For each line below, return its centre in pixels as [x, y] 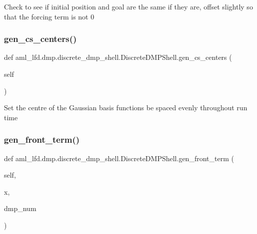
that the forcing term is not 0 [49, 16]
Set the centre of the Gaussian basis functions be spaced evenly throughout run [126, 108]
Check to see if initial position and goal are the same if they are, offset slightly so [128, 6]
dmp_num [20, 208]
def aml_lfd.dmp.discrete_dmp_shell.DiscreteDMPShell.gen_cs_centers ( [118, 57]
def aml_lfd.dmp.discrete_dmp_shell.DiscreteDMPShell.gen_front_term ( [119, 158]
